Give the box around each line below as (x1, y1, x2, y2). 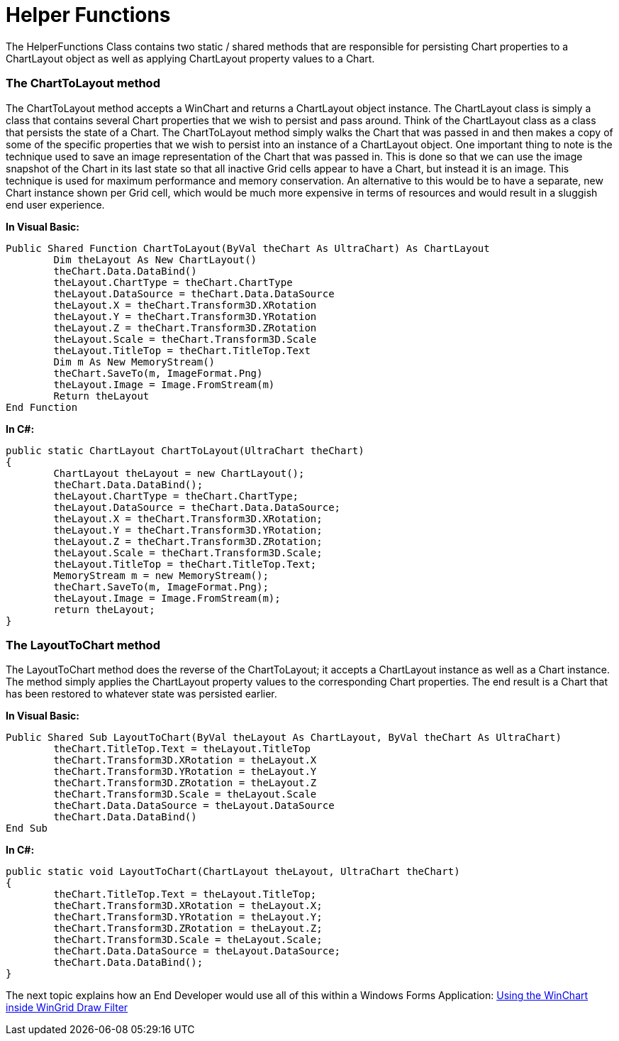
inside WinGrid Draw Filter (6, 1001, 128, 1014)
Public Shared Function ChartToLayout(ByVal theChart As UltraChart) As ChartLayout (6, 242, 490, 254)
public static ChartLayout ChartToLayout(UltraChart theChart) (6, 444, 364, 456)
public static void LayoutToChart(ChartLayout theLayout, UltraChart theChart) (6, 866, 460, 878)
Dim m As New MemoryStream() (53, 356, 216, 368)
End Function (6, 401, 78, 413)
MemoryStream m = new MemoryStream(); (53, 569, 269, 581)
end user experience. (6, 198, 105, 211)
